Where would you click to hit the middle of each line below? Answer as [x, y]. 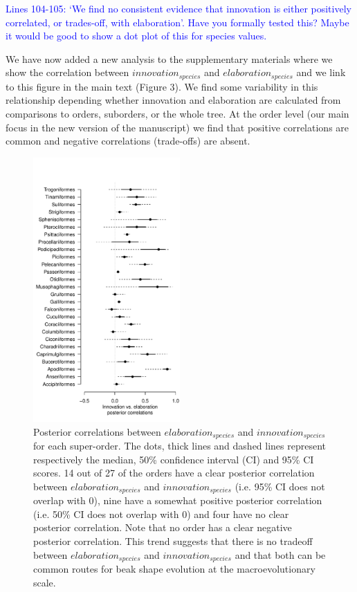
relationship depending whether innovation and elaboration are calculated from [173, 100]
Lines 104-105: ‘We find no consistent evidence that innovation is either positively [178, 8]
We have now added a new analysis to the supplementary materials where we [169, 58]
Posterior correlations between [97, 431]
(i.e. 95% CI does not [280, 486]
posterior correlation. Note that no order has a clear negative [163, 527]
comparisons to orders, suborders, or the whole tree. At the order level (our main [177, 114]
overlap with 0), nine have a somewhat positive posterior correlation [178, 500]
